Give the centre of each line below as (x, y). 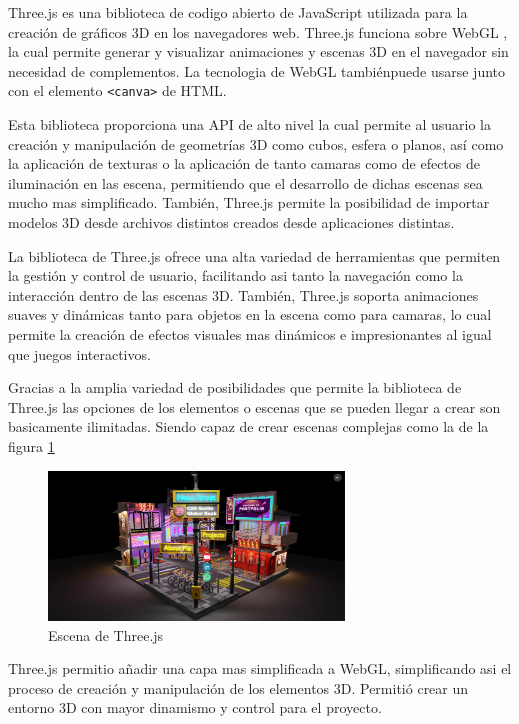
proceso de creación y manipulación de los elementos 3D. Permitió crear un (238, 687)
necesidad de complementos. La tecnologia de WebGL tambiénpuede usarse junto (257, 70)
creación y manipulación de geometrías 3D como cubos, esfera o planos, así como (256, 143)
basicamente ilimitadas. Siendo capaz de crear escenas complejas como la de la (248, 426)
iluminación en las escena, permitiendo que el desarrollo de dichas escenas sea (245, 182)
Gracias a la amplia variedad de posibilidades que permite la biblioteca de (235, 387)
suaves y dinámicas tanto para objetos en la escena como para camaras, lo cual (250, 314)
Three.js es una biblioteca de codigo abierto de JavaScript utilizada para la (238, 12)
